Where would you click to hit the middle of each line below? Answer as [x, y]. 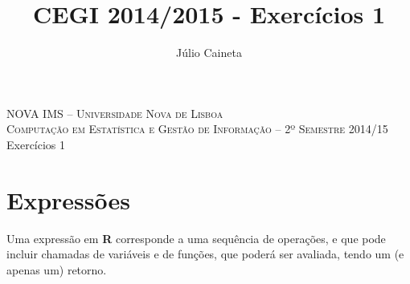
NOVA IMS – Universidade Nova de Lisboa [115, 113]
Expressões [68, 199]
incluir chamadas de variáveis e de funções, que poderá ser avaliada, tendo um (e [205, 254]
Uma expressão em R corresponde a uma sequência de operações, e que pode [196, 238]
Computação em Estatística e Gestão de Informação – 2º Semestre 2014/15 [197, 129]
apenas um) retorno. [57, 269]
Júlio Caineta [209, 53]
